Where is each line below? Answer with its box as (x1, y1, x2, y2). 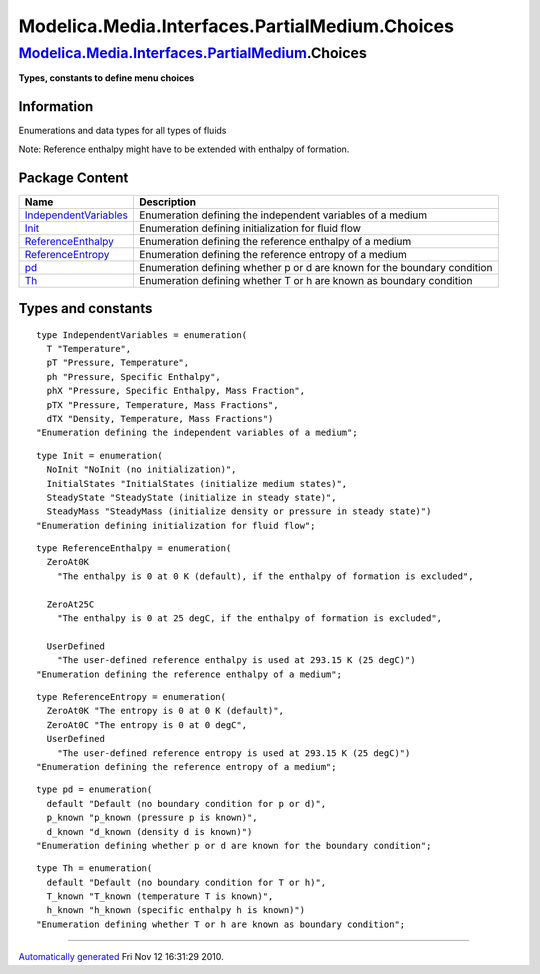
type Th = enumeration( (36, 863, 153, 874)
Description (139, 195, 197, 209)
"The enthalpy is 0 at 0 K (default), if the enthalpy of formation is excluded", (56, 570, 474, 582)
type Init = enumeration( (36, 450, 164, 461)
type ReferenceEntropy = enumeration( (36, 691, 227, 702)
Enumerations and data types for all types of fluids (18, 125, 227, 137)
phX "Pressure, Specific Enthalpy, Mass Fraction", (46, 385, 305, 397)
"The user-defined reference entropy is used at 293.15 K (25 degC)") (56, 747, 411, 759)
